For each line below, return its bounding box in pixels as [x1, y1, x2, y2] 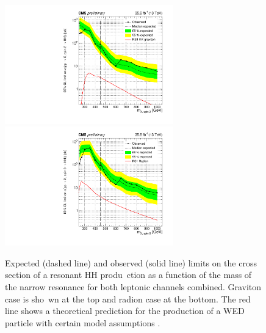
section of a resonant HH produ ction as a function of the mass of [5, 268, 252, 281]
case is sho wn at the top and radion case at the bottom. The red [5, 292, 251, 305]
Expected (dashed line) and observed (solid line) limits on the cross [5, 256, 257, 269]
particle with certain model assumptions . [5, 316, 160, 329]
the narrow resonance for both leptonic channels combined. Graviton [5, 280, 262, 293]
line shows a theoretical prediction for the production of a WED [5, 304, 245, 317]
